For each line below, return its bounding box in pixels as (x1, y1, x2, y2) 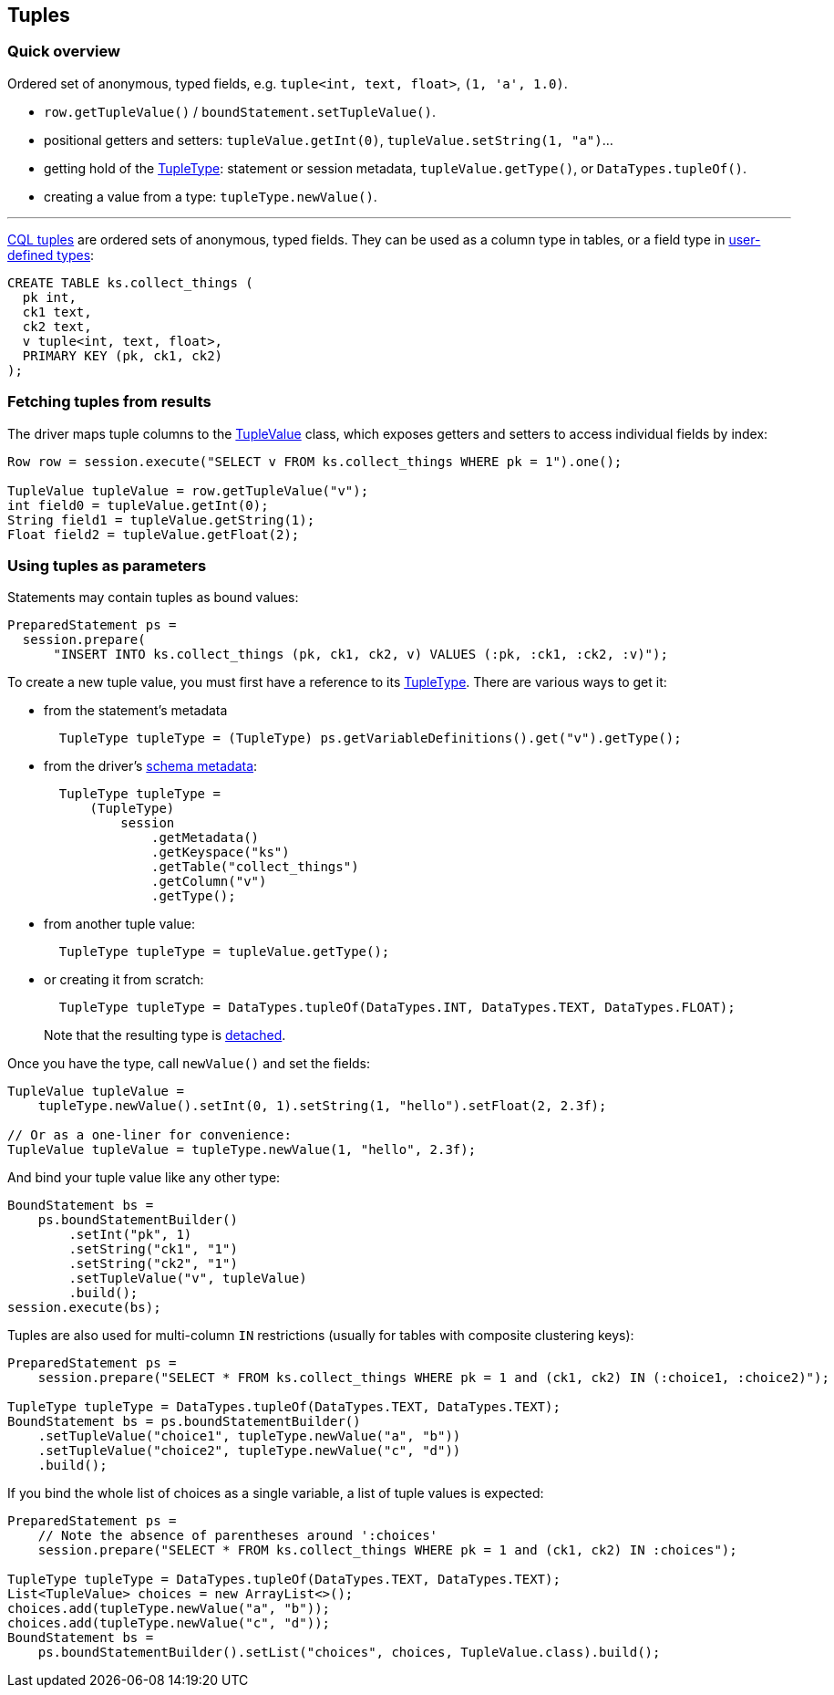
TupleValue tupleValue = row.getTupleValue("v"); (7, 483, 369, 498)
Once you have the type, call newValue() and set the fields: (7, 1055, 371, 1072)
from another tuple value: (44, 916, 196, 932)
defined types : (7, 246, 95, 263)
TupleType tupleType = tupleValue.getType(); (58, 944, 390, 960)
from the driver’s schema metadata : (44, 758, 258, 775)
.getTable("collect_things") (151, 859, 359, 875)
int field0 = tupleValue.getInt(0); (7, 497, 269, 513)
